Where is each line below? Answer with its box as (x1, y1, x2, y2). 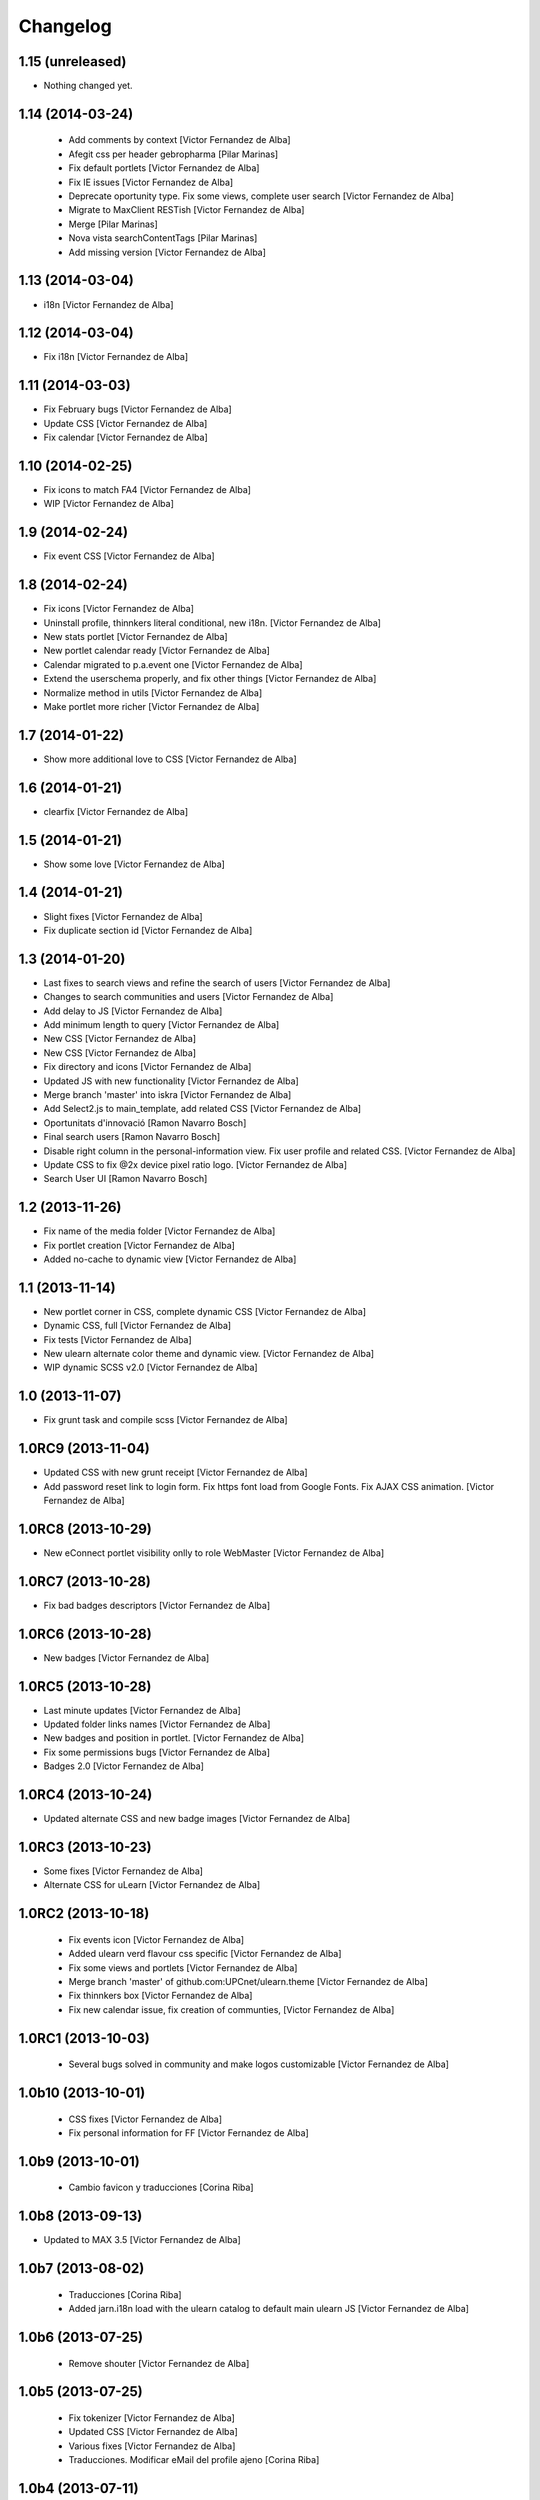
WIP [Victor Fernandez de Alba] (43, 498, 174, 510)
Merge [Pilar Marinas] (68, 218, 159, 230)
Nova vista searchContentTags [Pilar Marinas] (68, 232, 258, 244)
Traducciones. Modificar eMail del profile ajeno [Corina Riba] (68, 2454, 320, 2466)
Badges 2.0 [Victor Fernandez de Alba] (43, 1760, 205, 1772)
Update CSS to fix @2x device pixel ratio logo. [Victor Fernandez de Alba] (43, 1158, 347, 1170)
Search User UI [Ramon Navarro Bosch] (43, 1173, 208, 1185)
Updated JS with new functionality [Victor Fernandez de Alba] (43, 1075, 299, 1087)
